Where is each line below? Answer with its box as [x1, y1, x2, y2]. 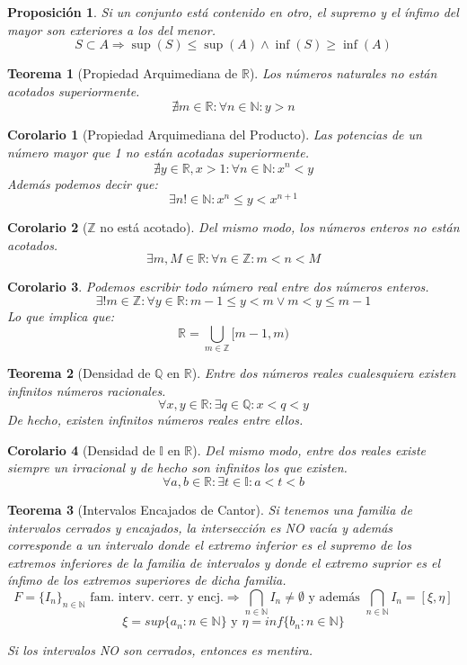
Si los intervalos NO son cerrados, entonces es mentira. [7, 641, 313, 660]
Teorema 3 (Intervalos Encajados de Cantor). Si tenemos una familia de [7, 499, 412, 518]
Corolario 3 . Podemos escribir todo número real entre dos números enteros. [7, 277, 429, 296]
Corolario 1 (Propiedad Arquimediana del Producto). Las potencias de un [7, 125, 422, 144]
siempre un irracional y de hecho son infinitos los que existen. [7, 458, 348, 477]
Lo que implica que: [7, 307, 115, 326]
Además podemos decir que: [7, 174, 158, 193]
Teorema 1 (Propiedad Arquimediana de [7, 64, 238, 83]
